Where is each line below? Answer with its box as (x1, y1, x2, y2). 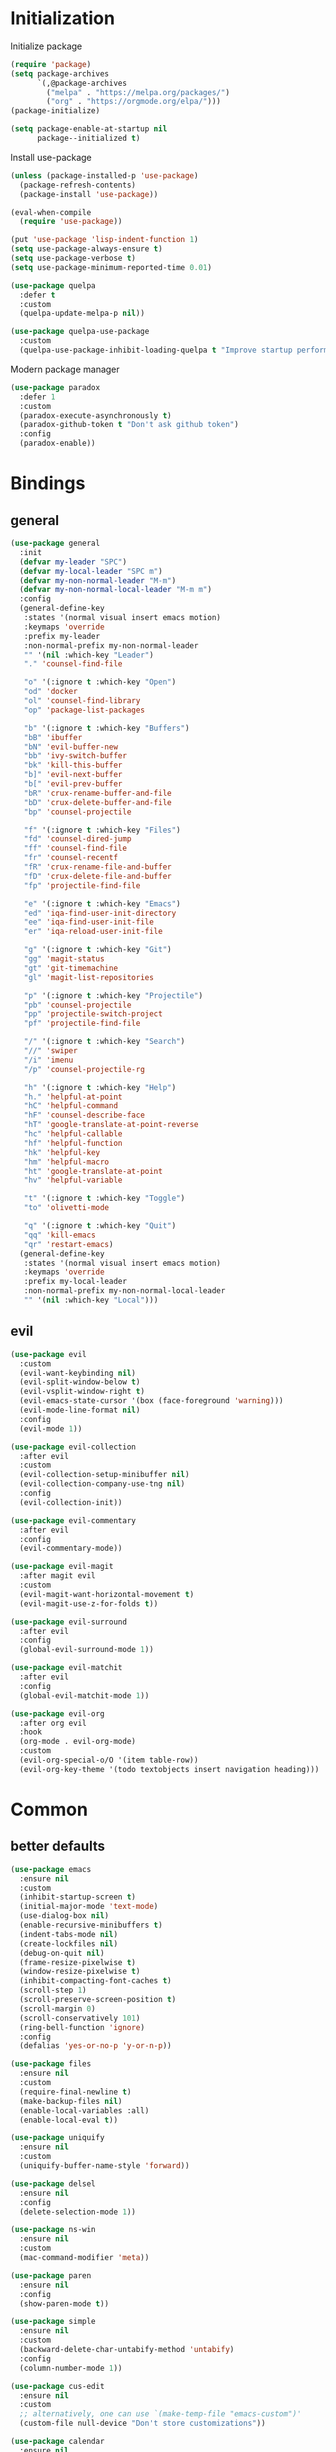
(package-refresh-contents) (19, 180, 137, 190)
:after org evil (19, 1718, 87, 1728)
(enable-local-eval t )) (19, 2115, 118, 2125)
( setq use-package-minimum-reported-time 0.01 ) (10, 262, 213, 272)
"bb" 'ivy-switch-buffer (23, 751, 128, 761)
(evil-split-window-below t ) (19, 1377, 141, 1387)
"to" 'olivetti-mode (23, 1203, 110, 1213)
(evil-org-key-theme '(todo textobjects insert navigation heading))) (19, 1764, 320, 1774)
